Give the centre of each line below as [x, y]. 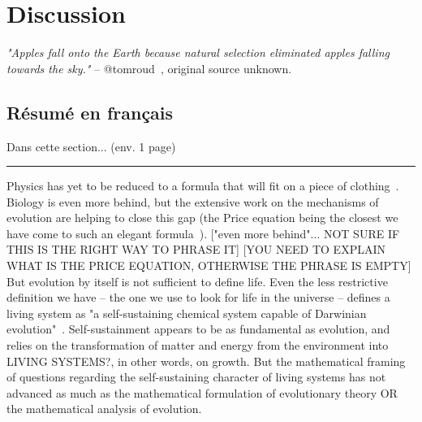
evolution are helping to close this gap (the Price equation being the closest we [202, 218]
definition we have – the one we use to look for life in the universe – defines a [198, 297]
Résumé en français [90, 112]
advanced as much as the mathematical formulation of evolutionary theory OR [202, 392]
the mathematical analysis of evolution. [104, 409]
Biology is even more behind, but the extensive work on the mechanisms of [193, 201]
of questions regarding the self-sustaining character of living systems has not [196, 377]
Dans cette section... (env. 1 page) [91, 146]
